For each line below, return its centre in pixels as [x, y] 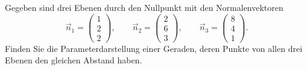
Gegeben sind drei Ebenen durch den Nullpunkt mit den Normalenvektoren [144, 7]
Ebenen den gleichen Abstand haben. [74, 60]
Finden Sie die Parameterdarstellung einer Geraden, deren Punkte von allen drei [154, 48]
